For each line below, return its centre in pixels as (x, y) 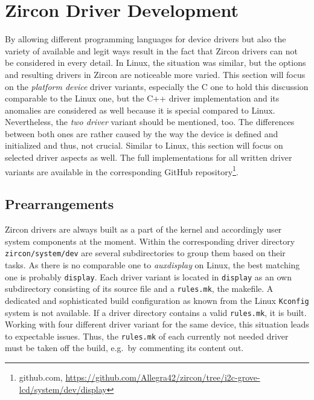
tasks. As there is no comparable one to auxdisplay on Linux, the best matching (152, 264)
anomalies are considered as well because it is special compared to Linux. (140, 110)
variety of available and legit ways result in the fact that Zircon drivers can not (151, 50)
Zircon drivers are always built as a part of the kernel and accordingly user (143, 229)
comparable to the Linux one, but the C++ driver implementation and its (142, 98)
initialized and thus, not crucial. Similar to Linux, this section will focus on (144, 145)
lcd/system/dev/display (63, 389)
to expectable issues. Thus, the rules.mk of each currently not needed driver (147, 336)
